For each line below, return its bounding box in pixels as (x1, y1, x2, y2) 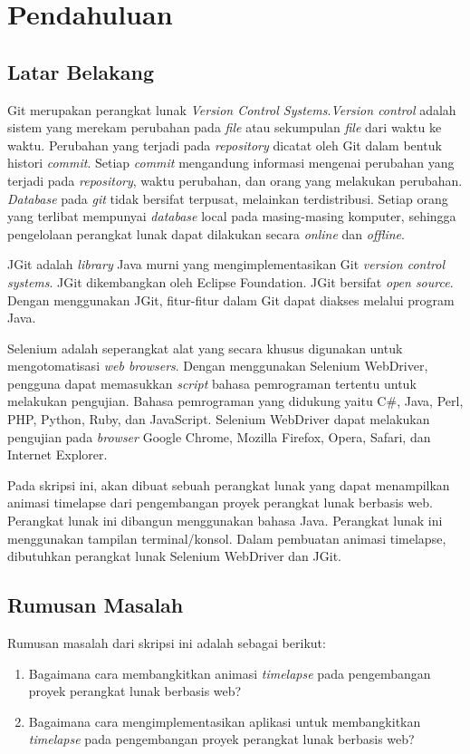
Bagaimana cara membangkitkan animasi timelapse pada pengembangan (28, 663, 431, 682)
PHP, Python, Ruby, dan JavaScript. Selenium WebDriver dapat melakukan (7, 410, 430, 429)
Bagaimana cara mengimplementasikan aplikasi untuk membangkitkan (28, 711, 421, 730)
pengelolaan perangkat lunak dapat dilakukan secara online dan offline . (7, 224, 405, 243)
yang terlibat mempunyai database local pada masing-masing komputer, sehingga (7, 207, 456, 226)
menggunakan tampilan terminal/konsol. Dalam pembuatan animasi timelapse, (7, 528, 446, 547)
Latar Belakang (7, 57, 155, 85)
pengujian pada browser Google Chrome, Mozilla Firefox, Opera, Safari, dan (7, 427, 431, 446)
